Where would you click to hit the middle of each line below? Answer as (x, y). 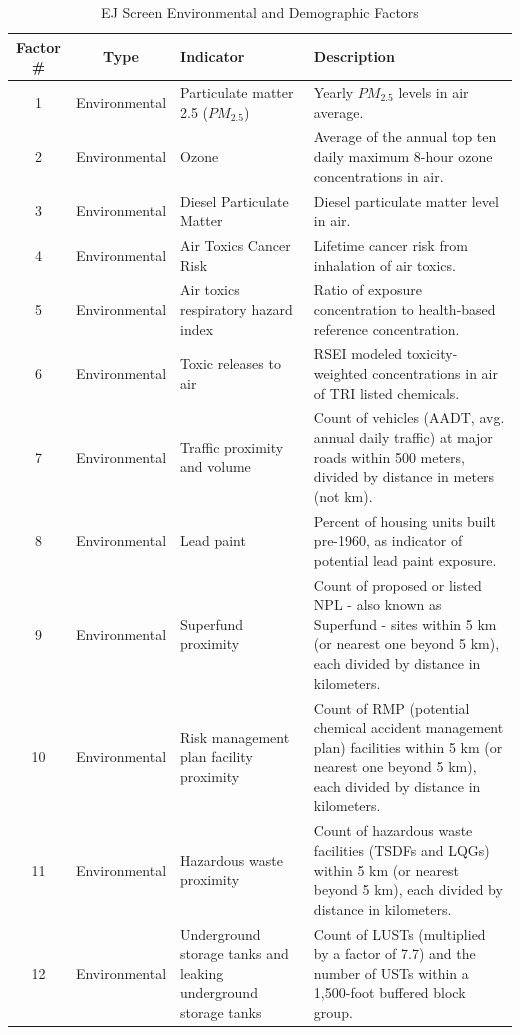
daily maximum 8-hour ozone (403, 156)
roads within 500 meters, (389, 456)
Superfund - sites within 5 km (405, 623)
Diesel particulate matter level (406, 200)
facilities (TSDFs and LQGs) (401, 849)
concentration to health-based (404, 308)
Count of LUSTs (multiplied (399, 933)
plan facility (216, 756)
